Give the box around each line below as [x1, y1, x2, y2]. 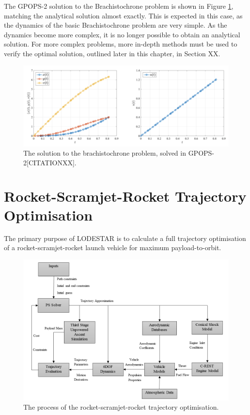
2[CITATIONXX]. [23, 157, 77, 167]
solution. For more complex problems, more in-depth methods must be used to [4, 39, 237, 49]
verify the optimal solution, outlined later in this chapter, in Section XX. [4, 48, 220, 58]
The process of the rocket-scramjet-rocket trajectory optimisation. [23, 402, 219, 412]
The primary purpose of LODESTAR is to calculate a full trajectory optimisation [4, 233, 246, 243]
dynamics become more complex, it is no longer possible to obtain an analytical [4, 29, 240, 39]
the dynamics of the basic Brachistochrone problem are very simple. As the [4, 20, 227, 30]
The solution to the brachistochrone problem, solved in [23, 148, 186, 158]
